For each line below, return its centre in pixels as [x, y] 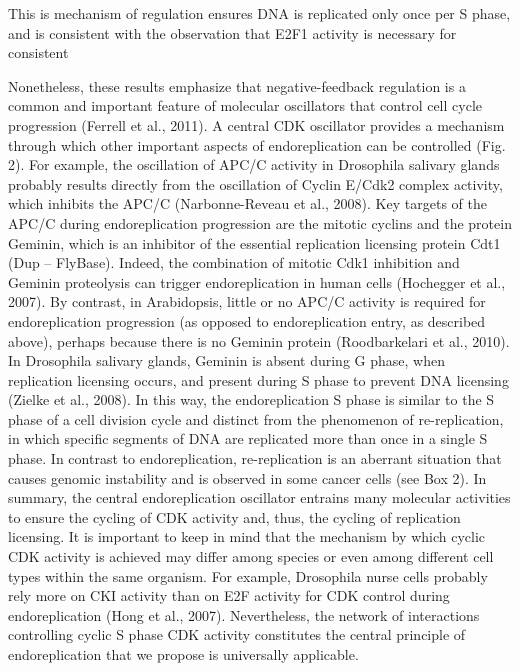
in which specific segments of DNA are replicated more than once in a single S [248, 438]
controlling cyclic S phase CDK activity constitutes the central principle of [237, 634]
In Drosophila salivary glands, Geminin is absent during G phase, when [226, 360]
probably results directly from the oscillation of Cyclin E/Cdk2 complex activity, [255, 183]
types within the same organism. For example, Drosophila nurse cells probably [248, 575]
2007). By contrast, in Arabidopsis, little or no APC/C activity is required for [247, 301]
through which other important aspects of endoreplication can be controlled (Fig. [257, 144]
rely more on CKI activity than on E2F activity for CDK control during [229, 595]
